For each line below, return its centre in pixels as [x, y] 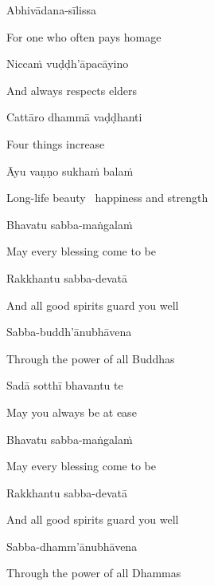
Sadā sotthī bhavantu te [65, 385]
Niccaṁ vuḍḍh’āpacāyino [68, 63]
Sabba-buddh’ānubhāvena [69, 332]
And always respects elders [72, 90]
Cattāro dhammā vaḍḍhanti [74, 117]
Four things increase [56, 143]
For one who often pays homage [84, 36]
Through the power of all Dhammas [94, 573]
